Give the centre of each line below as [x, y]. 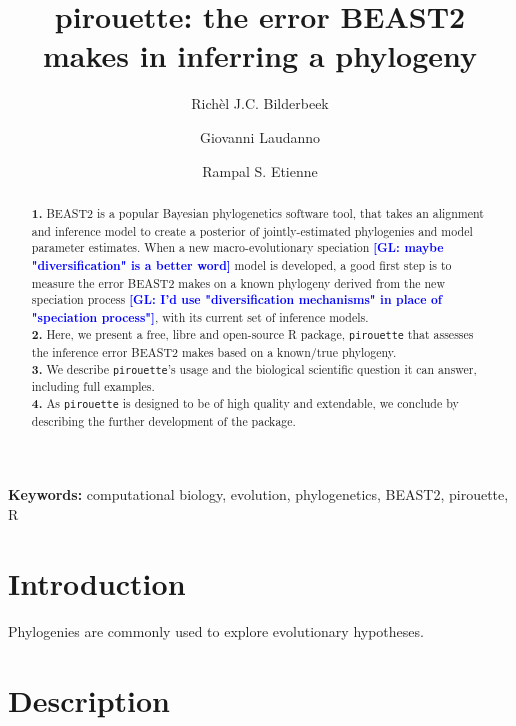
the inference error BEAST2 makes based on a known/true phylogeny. [214, 352]
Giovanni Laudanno [260, 136]
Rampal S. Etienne [260, 170]
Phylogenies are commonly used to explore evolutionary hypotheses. [216, 630]
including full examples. [93, 386]
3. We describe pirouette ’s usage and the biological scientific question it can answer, [254, 369]
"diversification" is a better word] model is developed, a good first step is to [241, 265]
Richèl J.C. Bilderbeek [260, 103]
